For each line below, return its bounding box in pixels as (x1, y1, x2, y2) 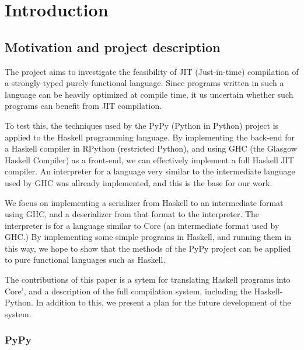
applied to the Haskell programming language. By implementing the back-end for (5, 131, 295, 143)
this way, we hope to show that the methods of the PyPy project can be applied (5, 242, 291, 254)
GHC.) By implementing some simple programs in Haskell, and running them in (5, 231, 292, 243)
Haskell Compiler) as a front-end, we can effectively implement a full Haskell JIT (5, 153, 294, 166)
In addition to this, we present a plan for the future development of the (36, 296, 291, 308)
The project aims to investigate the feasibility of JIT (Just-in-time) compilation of (5, 65, 299, 77)
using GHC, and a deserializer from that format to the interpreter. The (5, 208, 260, 220)
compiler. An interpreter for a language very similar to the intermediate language (5, 165, 295, 177)
